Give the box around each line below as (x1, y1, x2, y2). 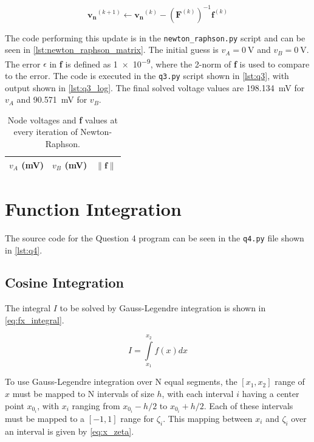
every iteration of (13, 125, 78, 138)
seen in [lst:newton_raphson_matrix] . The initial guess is (5, 43, 219, 56)
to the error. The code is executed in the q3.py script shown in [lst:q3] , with (5, 69, 289, 81)
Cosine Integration (5, 273, 124, 292)
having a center (242, 387, 299, 400)
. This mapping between (163, 412, 253, 424)
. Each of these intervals (203, 399, 293, 412)
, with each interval (162, 387, 234, 400)
